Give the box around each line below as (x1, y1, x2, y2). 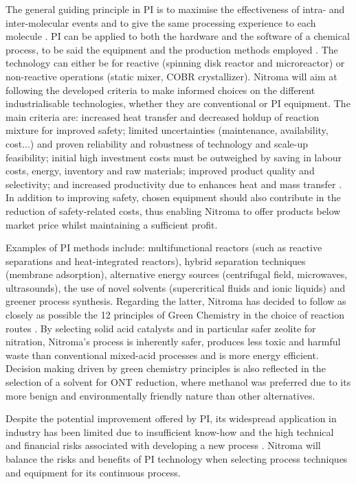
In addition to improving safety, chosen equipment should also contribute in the (5, 190, 341, 205)
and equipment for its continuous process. (5, 465, 181, 479)
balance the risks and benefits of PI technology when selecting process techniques (5, 452, 348, 465)
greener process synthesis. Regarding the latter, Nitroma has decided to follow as (5, 294, 346, 308)
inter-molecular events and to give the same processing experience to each (5, 15, 316, 30)
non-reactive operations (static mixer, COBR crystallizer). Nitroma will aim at (5, 69, 337, 83)
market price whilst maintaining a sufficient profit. (5, 217, 218, 231)
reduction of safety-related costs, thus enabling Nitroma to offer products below (5, 203, 341, 218)
